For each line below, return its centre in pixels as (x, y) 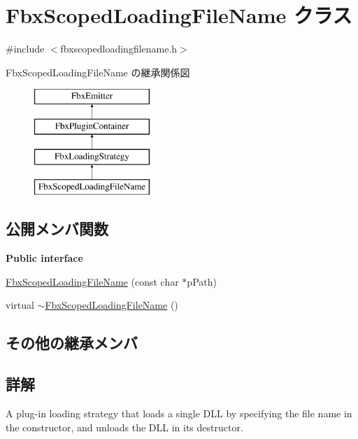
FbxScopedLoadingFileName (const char (92, 281)
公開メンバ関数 (57, 229)
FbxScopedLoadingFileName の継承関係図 (98, 72)
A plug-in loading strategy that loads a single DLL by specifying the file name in (179, 413)
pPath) (202, 281)
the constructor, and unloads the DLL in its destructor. (124, 427)
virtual (20, 305)
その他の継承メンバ (72, 343)
